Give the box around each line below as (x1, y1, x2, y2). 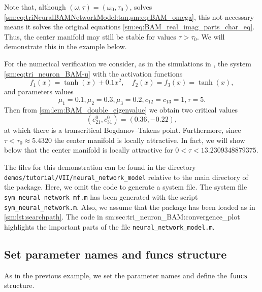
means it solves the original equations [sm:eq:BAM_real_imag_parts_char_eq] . (4, 21, 255, 32)
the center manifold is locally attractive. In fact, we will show (54, 134, 245, 145)
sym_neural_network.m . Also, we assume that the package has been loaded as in (4, 201, 255, 212)
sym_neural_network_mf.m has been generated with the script (4, 191, 198, 202)
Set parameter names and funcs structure (4, 246, 227, 262)
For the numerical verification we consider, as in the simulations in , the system (4, 58, 251, 68)
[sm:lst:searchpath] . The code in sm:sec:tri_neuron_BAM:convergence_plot (4, 211, 240, 222)
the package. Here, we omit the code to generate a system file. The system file (4, 181, 247, 192)
